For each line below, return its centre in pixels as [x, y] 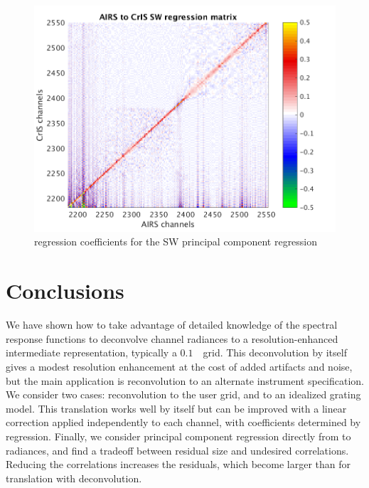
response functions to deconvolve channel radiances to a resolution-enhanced [172, 338]
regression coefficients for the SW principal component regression [176, 242]
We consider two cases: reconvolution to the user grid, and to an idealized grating [183, 394]
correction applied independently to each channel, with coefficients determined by [183, 422]
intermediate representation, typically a [91, 352]
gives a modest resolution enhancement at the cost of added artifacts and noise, [179, 366]
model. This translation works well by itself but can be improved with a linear [176, 408]
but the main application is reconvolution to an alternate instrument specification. [185, 380]
